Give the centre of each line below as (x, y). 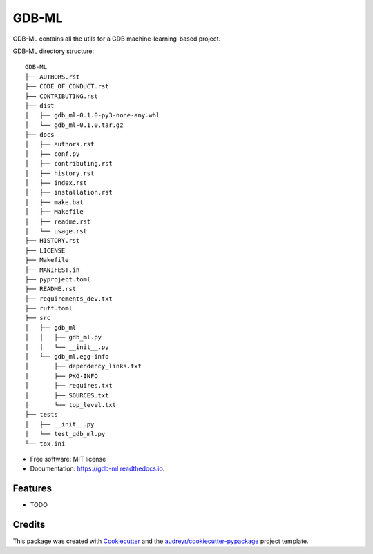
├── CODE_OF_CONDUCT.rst (67, 87)
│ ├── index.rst (56, 183)
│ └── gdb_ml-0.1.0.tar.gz (74, 125)
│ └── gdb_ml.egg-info (67, 357)
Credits (29, 525)
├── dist (40, 106)
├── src (38, 318)
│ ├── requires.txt (69, 386)
